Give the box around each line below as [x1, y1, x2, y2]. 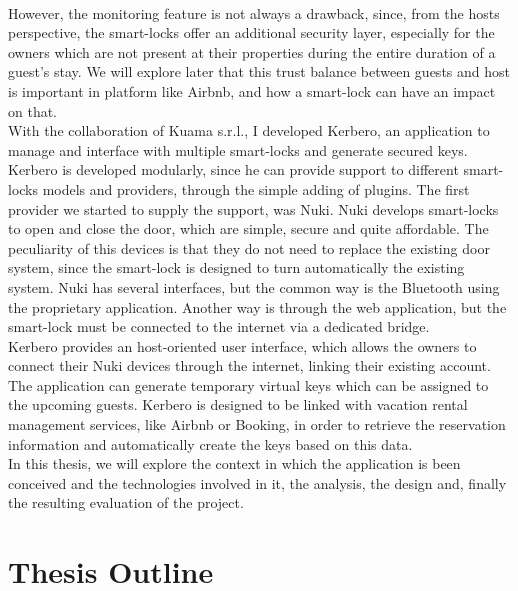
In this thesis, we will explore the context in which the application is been [8, 453, 461, 474]
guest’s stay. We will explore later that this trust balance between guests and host [8, 61, 510, 82]
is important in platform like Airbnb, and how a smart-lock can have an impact [8, 80, 496, 101]
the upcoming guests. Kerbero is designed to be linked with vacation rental [8, 394, 468, 415]
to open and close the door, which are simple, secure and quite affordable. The [8, 218, 489, 239]
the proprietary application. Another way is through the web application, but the [8, 296, 507, 317]
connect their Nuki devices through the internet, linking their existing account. [8, 355, 491, 376]
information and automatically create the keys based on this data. [8, 433, 413, 454]
